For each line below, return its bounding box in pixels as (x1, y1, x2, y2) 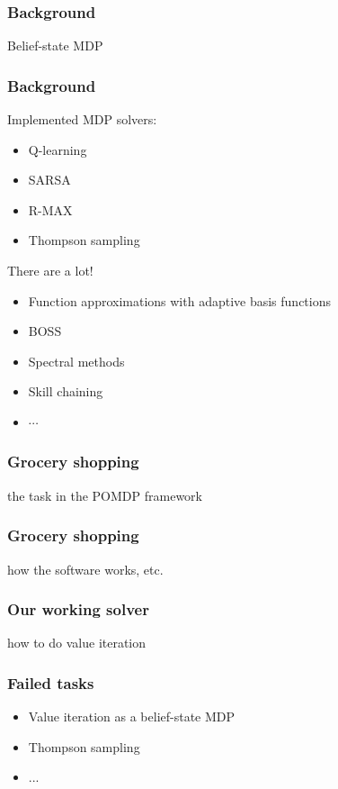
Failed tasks (7, 671, 94, 694)
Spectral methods (28, 351, 125, 370)
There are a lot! (7, 261, 93, 279)
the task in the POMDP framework (7, 485, 202, 504)
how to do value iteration (7, 633, 147, 652)
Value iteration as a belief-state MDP (28, 707, 236, 726)
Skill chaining (28, 382, 103, 401)
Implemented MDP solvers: (7, 110, 157, 129)
